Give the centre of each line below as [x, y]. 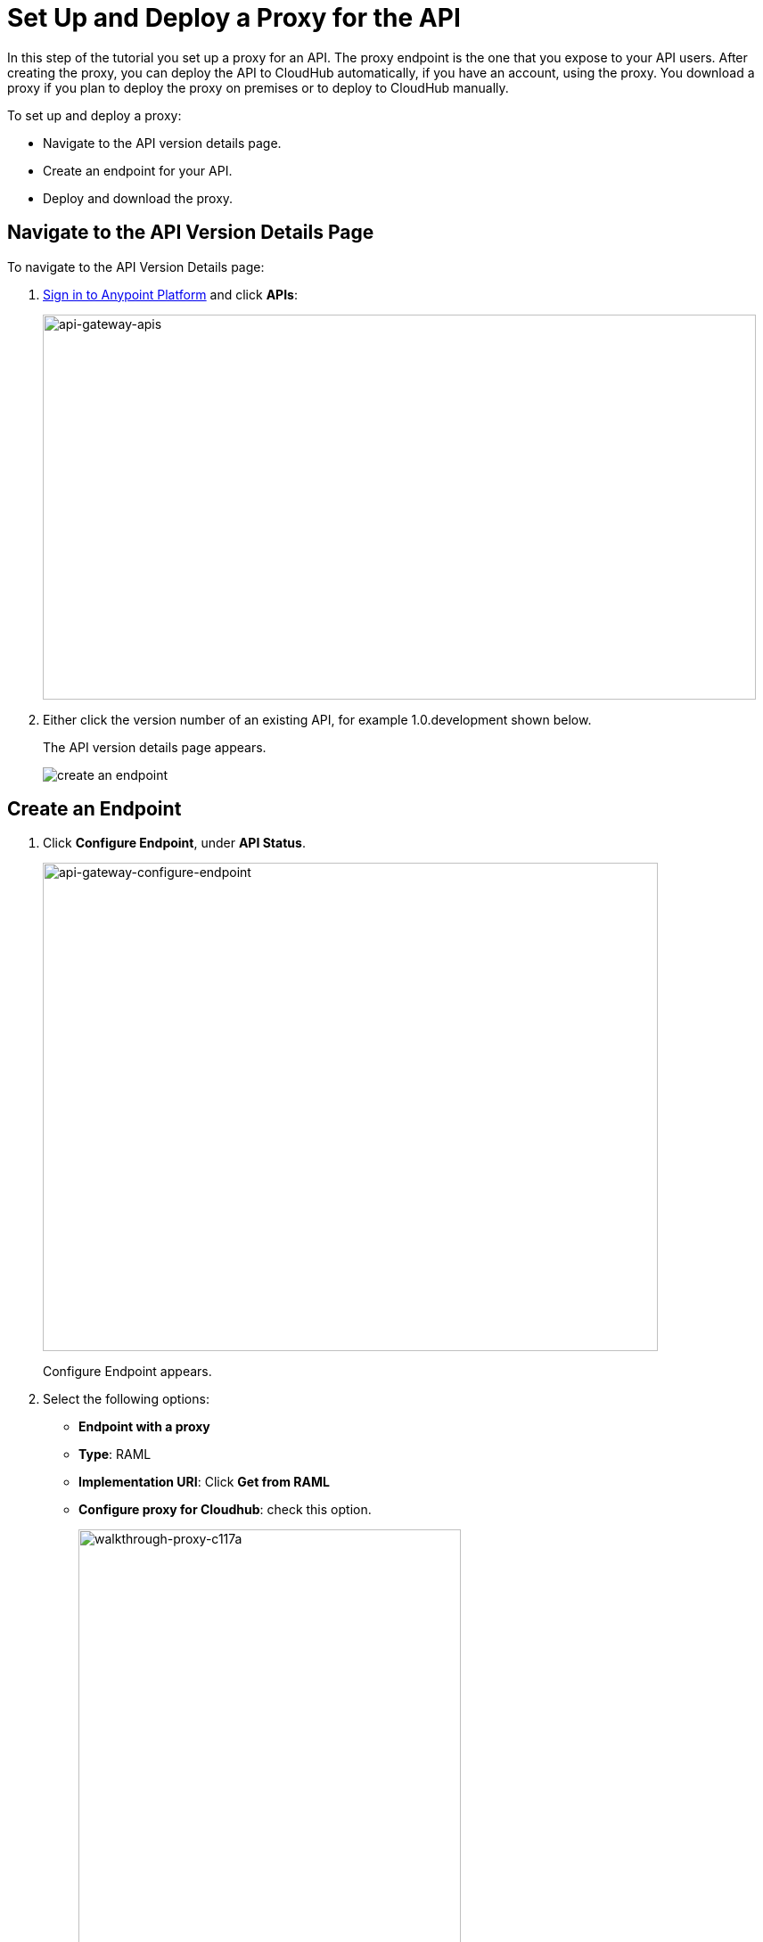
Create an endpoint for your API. [138, 170]
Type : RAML [115, 1454]
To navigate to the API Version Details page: [136, 266]
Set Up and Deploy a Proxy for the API [234, 18]
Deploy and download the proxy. [138, 198]
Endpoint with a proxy [144, 1427]
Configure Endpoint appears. [127, 1372]
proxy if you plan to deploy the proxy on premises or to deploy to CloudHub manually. [258, 87]
